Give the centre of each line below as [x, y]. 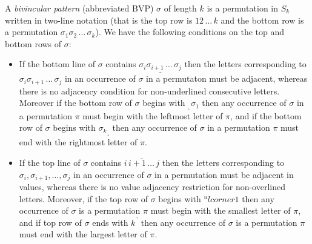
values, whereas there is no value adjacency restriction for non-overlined [152, 187]
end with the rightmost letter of [78, 142]
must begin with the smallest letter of [221, 210]
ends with [110, 222]
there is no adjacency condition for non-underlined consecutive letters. [149, 91]
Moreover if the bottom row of [75, 103]
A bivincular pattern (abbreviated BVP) [79, 8]
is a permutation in [243, 8]
